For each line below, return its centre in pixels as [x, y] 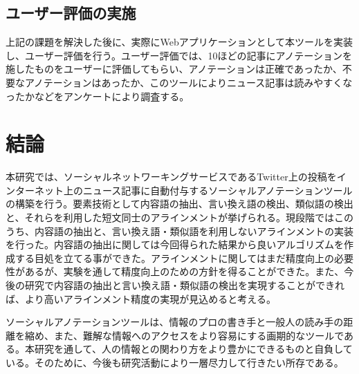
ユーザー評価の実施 [71, 13]
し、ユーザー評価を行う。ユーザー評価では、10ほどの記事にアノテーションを [179, 55]
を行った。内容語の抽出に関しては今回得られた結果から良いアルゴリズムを [175, 244]
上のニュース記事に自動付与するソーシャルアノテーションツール [208, 190]
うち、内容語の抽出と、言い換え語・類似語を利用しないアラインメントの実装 [180, 231]
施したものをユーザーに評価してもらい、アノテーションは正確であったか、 [174, 69]
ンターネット [35, 190]
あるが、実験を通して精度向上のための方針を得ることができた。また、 [184, 271]
